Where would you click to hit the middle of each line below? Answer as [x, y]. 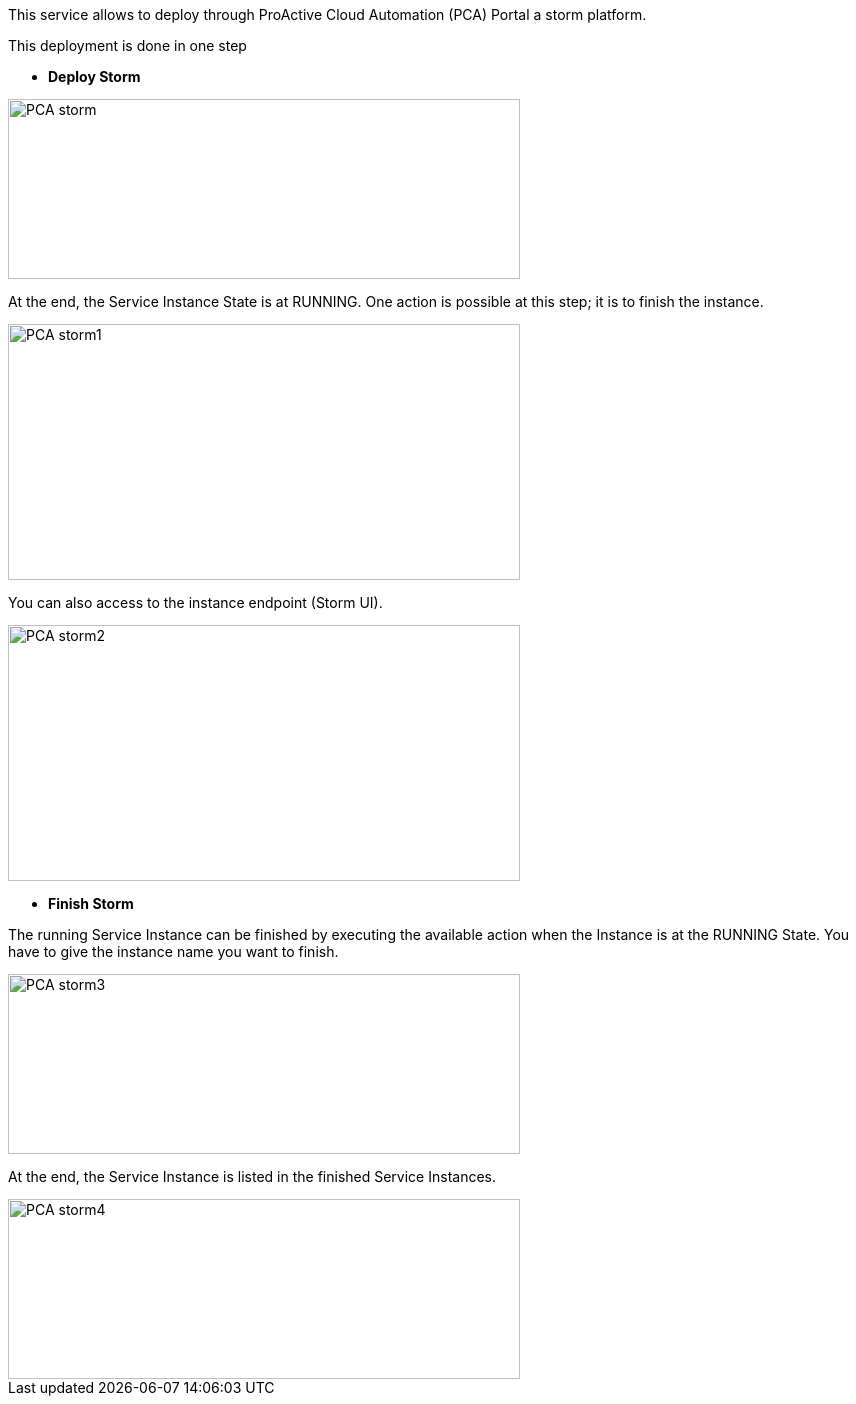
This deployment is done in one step [127, 45]
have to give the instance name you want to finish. [173, 951]
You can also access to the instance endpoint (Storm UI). [195, 602]
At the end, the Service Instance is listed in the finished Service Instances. [252, 1176]
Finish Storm [91, 903]
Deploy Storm [94, 76]
